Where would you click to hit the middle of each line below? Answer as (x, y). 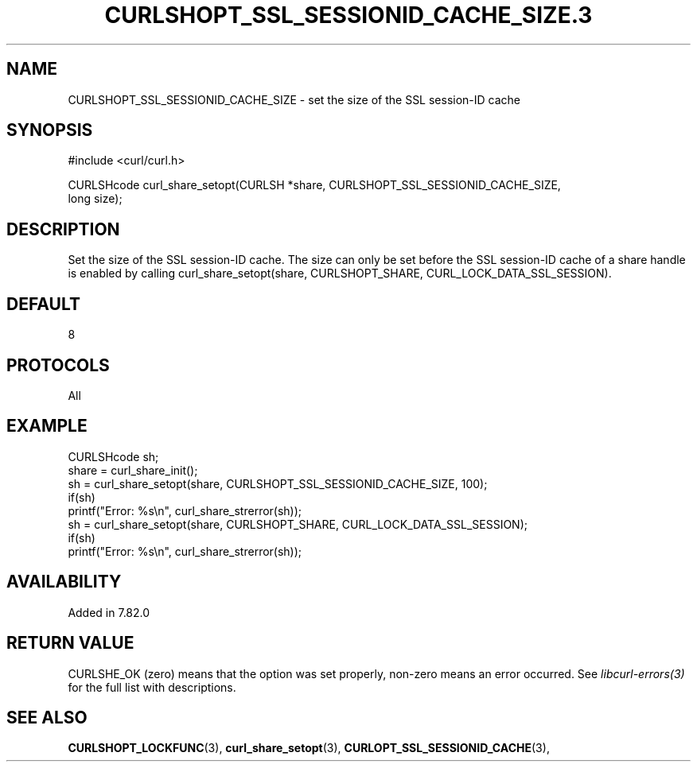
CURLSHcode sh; (113, 456)
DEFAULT (43, 304)
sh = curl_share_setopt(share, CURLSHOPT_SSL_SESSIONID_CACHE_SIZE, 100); (278, 483)
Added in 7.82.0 (109, 612)
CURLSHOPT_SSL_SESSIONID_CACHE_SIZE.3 (348, 15)
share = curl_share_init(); (133, 470)
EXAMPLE (47, 426)
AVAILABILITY (64, 582)
